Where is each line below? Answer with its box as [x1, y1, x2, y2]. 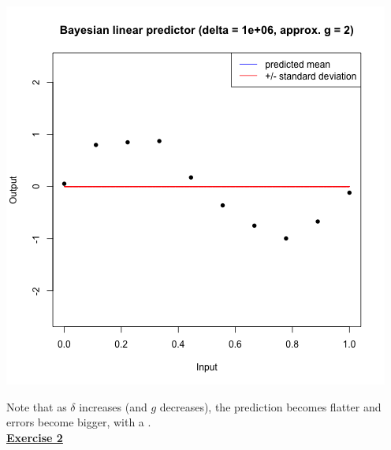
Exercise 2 [6, 429, 63, 445]
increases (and [79, 398, 147, 415]
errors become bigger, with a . [6, 414, 151, 430]
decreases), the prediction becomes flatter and [159, 398, 382, 415]
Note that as [6, 398, 67, 415]
